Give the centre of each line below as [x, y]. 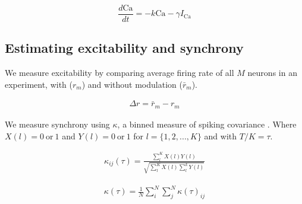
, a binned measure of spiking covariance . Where [207, 124]
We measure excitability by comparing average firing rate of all [119, 73]
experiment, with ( [39, 84]
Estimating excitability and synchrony [124, 48]
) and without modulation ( [132, 84]
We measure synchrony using [57, 124]
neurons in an [272, 73]
